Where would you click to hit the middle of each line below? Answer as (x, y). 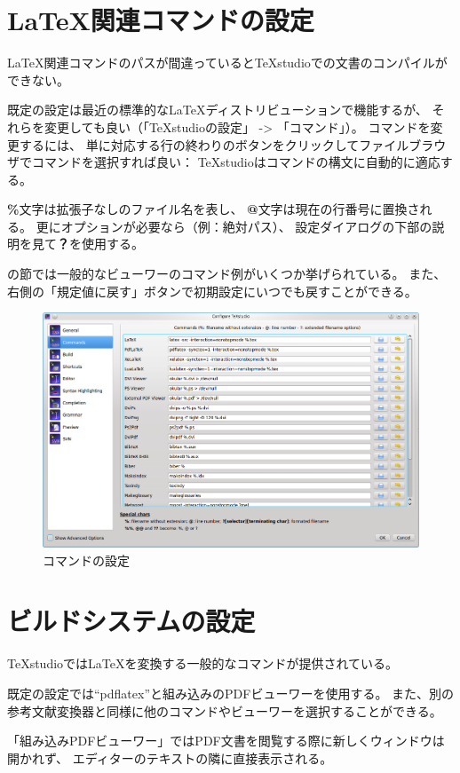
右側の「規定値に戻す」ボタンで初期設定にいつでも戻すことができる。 (212, 291)
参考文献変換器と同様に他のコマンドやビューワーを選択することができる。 (225, 710)
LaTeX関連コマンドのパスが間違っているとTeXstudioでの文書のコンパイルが (227, 63)
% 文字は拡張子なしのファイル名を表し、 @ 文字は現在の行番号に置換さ (214, 209)
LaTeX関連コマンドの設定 (161, 20)
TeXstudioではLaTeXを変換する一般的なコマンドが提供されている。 (203, 663)
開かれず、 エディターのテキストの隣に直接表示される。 (170, 757)
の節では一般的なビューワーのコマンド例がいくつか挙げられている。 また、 (227, 274)
